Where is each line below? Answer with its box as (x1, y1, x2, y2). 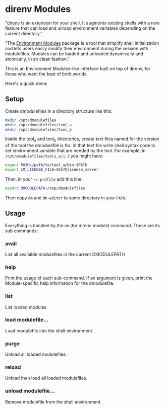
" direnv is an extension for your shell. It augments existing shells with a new (5, 20, 160, 26)
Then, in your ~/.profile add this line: (5, 176, 83, 182)
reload (5, 364, 21, 371)
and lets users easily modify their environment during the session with (5, 45, 149, 51)
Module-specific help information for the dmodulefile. (5, 280, 115, 286)
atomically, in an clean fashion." (5, 56, 70, 62)
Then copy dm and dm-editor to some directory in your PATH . (5, 195, 127, 201)
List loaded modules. (5, 304, 48, 310)
